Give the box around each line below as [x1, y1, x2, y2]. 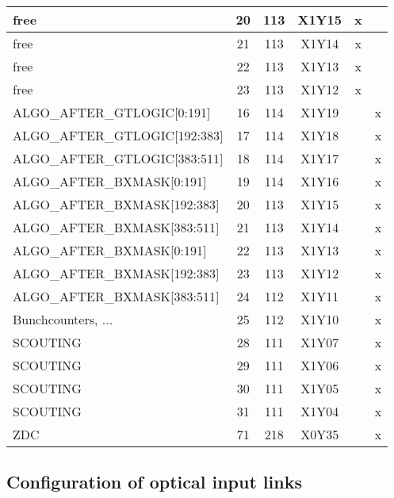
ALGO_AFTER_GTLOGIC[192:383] [13, 126, 224, 144]
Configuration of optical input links [6, 469, 302, 494]
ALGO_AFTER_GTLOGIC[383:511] [13, 149, 224, 167]
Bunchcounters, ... [13, 310, 113, 328]
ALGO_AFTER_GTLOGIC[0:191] [13, 103, 211, 121]
